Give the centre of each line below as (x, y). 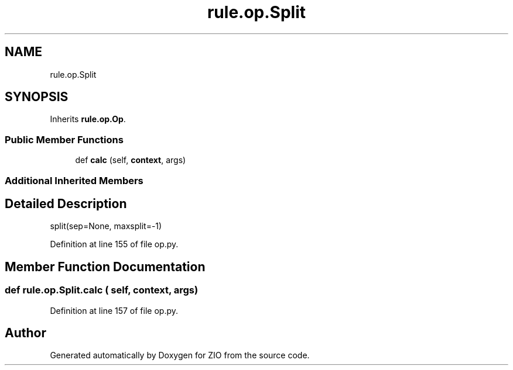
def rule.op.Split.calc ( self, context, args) (102, 290)
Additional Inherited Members (74, 180)
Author (25, 333)
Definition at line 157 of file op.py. (114, 310)
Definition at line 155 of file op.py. (114, 244)
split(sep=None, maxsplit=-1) (106, 226)
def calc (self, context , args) (131, 160)
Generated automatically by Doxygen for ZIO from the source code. (180, 355)
